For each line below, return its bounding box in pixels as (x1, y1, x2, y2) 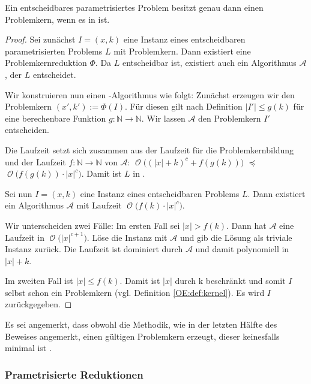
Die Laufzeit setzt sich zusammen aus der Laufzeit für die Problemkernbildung (5, 143, 294, 156)
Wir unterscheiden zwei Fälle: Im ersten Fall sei (5, 219, 180, 231)
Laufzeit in (5, 231, 44, 243)
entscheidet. (32, 68, 76, 80)
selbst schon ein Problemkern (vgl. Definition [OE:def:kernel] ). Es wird (5, 286, 265, 298)
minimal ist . (5, 341, 52, 354)
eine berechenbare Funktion (5, 111, 106, 124)
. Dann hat (226, 219, 267, 231)
